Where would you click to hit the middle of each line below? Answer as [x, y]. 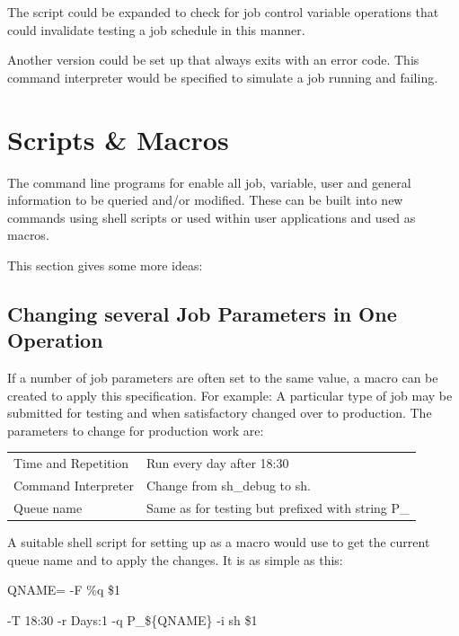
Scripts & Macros [118, 139]
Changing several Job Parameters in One [202, 313]
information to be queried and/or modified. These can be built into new [205, 200]
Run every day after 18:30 [217, 463]
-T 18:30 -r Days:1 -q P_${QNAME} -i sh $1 [132, 619]
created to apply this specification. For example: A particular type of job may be [230, 395]
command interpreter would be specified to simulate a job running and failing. [223, 77]
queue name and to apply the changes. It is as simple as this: [175, 559]
